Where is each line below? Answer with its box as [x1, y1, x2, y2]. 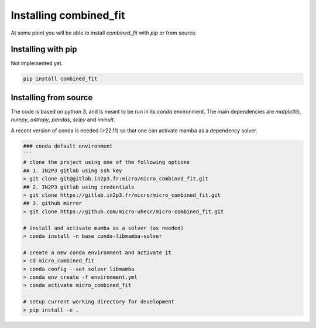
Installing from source [11, 93, 93, 102]
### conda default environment [23, 142, 114, 149]
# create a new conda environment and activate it [23, 249, 172, 256]
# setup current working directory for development [23, 299, 175, 305]
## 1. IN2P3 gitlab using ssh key [23, 167, 122, 174]
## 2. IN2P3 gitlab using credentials [23, 183, 135, 190]
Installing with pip [11, 45, 77, 54]
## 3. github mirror [23, 200, 82, 207]
